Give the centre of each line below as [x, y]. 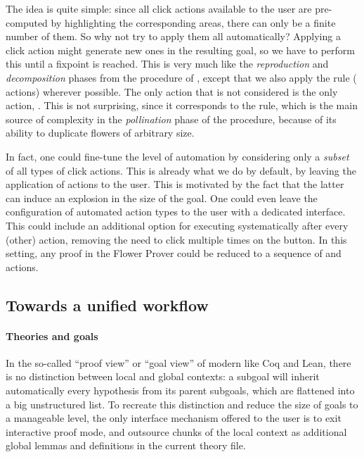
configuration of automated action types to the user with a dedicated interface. [176, 212]
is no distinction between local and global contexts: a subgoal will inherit [163, 376]
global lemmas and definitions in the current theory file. [126, 445]
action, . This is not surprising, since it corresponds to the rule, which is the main [182, 105]
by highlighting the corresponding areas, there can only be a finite [193, 22]
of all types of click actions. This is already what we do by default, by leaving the [181, 170]
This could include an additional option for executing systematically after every [177, 225]
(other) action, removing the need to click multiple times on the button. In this [176, 239]
